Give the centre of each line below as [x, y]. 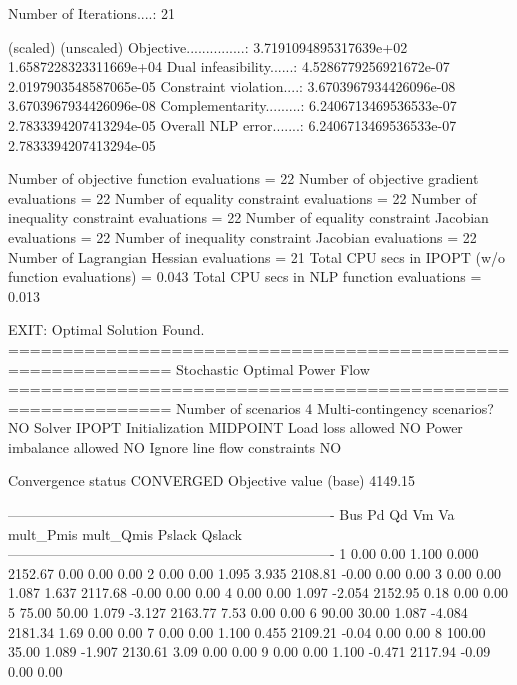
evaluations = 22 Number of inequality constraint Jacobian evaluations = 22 [242, 236]
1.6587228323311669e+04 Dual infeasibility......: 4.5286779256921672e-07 [229, 66]
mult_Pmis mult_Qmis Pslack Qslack [125, 533]
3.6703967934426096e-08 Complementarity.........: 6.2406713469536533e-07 [232, 105]
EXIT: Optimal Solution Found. [106, 329]
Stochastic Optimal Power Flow [273, 368]
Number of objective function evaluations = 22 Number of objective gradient [243, 178]
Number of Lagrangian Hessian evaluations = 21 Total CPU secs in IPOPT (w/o [257, 256]
